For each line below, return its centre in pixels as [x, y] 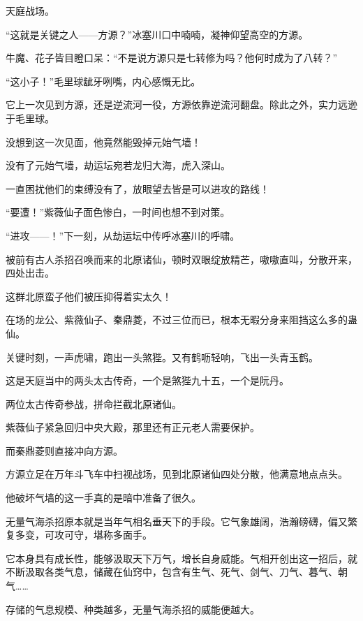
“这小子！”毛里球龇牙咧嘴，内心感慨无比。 [103, 81]
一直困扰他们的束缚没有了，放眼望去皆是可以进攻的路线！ [138, 188]
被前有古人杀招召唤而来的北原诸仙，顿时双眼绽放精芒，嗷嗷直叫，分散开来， [181, 259]
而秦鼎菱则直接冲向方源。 [64, 450]
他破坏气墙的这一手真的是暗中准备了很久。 [103, 498]
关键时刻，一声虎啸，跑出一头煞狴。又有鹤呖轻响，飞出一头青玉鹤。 [162, 357]
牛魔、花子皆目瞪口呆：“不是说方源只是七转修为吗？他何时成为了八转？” [172, 58]
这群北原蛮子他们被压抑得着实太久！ [89, 296]
